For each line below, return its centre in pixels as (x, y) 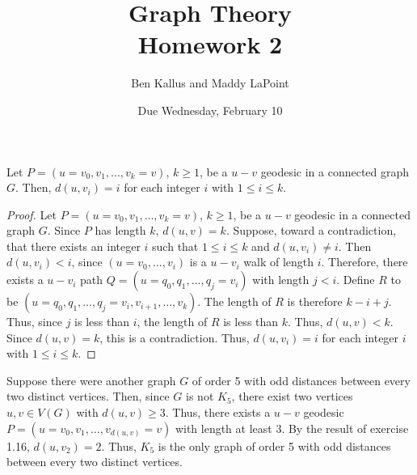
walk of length (279, 262)
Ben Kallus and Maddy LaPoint (210, 83)
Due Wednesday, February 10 (210, 110)
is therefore (315, 301)
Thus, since (34, 322)
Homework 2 (210, 44)
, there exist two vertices (292, 396)
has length (120, 230)
